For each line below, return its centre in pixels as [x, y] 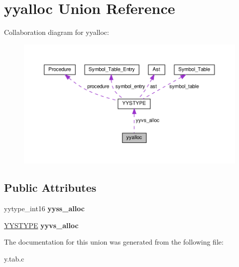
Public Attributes [50, 188]
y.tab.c [14, 259]
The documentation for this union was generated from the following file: [114, 242]
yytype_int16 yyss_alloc [44, 208]
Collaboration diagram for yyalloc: [57, 32]
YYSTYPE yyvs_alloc [41, 225]
